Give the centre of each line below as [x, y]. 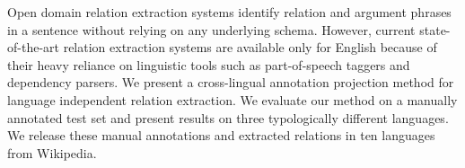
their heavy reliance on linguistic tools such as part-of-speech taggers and [209, 64]
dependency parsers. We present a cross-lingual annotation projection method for [231, 82]
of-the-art [33, 47]
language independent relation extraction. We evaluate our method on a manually [232, 99]
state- [435, 29]
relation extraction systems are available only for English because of [250, 47]
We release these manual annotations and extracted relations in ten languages [221, 135]
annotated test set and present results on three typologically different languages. [228, 117]
